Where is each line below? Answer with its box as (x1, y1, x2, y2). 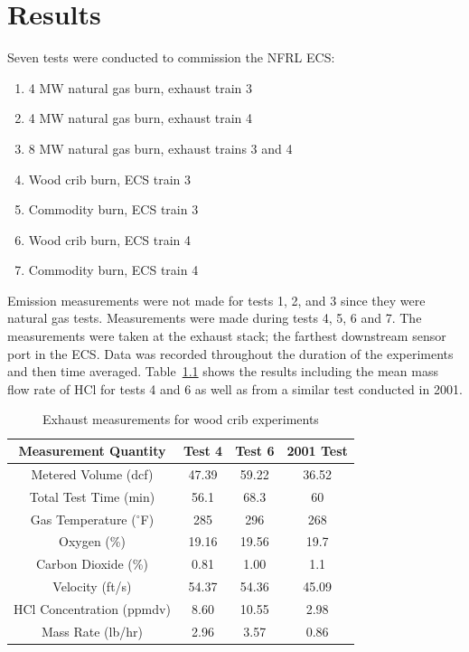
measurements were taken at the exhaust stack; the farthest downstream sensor (7, 326, 446, 345)
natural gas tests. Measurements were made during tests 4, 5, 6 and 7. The (7, 308, 422, 327)
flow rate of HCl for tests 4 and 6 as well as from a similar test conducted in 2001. (7, 379, 463, 398)
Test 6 (235, 441, 275, 460)
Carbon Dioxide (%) (35, 554, 148, 573)
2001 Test (286, 441, 348, 460)
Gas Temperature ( (30, 509, 136, 528)
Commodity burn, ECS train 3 (28, 200, 199, 219)
